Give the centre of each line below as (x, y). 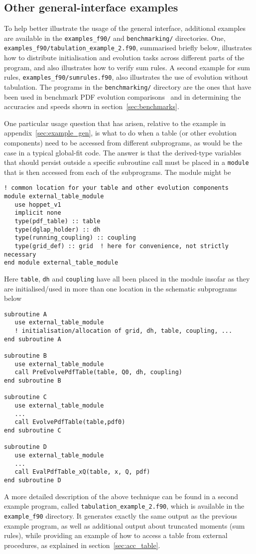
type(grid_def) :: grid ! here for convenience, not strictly (122, 246)
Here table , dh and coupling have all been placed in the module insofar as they (127, 278)
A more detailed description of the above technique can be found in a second (121, 496)
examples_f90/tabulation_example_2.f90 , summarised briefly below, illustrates (128, 48)
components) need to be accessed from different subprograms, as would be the (123, 142)
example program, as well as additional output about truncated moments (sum (125, 525)
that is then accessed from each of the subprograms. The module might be (118, 172)
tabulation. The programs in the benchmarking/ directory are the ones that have (128, 86)
